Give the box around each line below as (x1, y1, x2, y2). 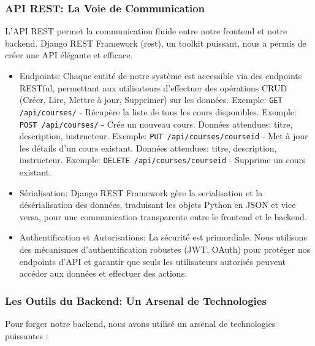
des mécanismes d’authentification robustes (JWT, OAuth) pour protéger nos (19, 243, 311, 256)
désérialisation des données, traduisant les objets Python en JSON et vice (19, 198, 296, 211)
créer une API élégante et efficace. (5, 48, 133, 61)
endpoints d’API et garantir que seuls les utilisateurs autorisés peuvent (19, 255, 286, 267)
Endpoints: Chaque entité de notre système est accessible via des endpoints (19, 69, 302, 82)
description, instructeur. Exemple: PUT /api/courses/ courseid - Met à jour (19, 129, 308, 142)
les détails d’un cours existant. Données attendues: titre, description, (19, 141, 277, 154)
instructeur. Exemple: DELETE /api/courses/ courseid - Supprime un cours (19, 153, 306, 166)
